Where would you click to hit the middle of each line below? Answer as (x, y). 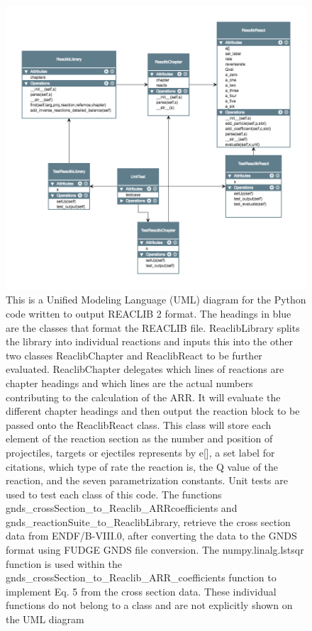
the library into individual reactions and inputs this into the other (149, 341)
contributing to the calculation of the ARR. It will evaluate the (143, 397)
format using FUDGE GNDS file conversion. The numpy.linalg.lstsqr (155, 550)
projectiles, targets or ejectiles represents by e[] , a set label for (140, 452)
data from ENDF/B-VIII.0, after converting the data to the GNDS (151, 536)
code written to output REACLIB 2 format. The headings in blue (149, 313)
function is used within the (64, 563)
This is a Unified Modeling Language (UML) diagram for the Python (156, 300)
